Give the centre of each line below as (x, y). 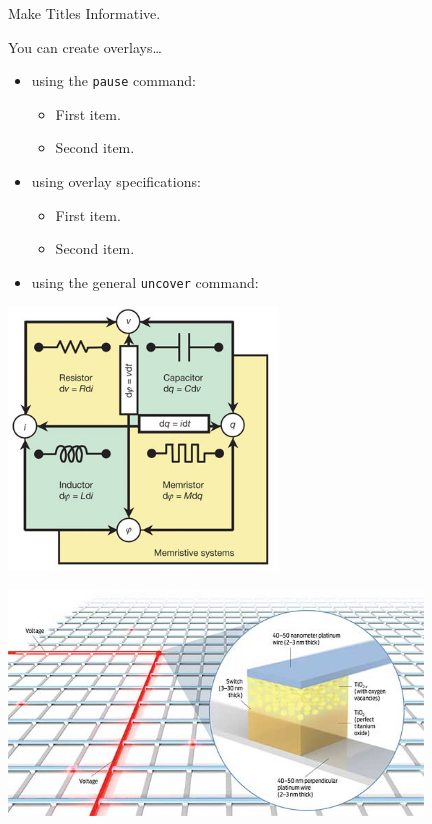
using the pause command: (114, 80)
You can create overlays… (85, 46)
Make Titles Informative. (84, 13)
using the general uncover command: (145, 281)
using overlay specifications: (116, 181)
